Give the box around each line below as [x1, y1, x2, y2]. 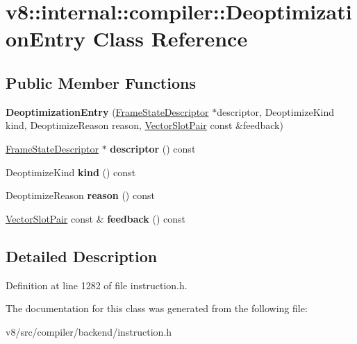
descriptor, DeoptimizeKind [217, 104, 335, 119]
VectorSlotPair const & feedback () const [6, 211, 185, 225]
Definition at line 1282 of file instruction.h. [6, 277, 188, 292]
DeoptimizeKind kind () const [6, 164, 136, 179]
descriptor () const [110, 141, 196, 155]
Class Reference [92, 24, 248, 53]
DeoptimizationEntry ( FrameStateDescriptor [6, 104, 209, 119]
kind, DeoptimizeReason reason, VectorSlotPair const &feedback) [6, 118, 283, 132]
